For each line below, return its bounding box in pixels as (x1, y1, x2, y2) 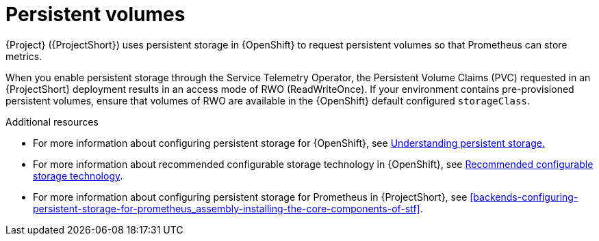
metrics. (5, 50, 42, 62)
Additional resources (5, 115, 99, 128)
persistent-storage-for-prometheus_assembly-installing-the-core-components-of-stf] (33, 202, 420, 214)
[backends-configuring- (470, 190, 578, 203)
